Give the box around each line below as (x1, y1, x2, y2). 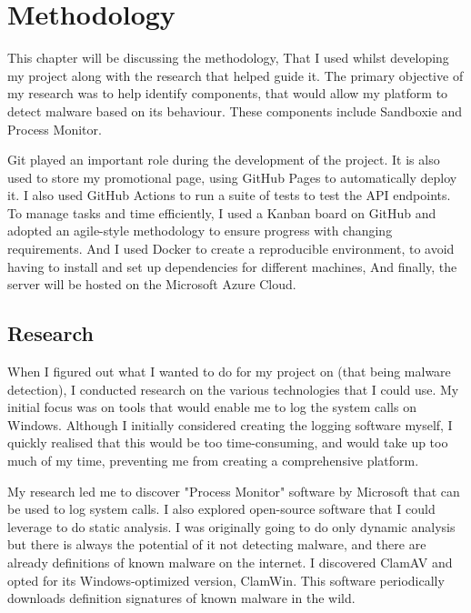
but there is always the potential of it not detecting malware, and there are (7, 535, 426, 554)
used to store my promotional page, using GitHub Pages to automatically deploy (7, 167, 457, 186)
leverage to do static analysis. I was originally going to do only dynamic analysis (7, 517, 456, 536)
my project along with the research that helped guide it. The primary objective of (7, 65, 464, 85)
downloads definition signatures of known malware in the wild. (7, 588, 356, 608)
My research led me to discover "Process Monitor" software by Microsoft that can (7, 481, 460, 500)
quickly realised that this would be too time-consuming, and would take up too (7, 433, 448, 452)
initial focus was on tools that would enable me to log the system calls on (7, 397, 416, 417)
